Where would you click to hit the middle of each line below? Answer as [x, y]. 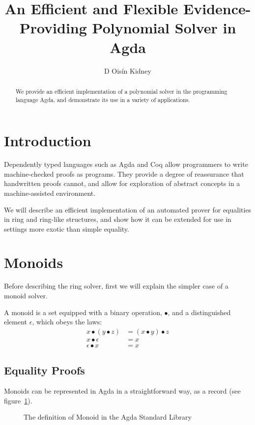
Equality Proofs [44, 370]
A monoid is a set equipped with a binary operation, [83, 312]
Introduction [48, 141]
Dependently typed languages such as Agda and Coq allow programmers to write [126, 164]
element [16, 322]
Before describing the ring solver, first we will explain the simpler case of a [116, 286]
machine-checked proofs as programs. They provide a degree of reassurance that [124, 173]
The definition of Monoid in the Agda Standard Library [108, 417]
